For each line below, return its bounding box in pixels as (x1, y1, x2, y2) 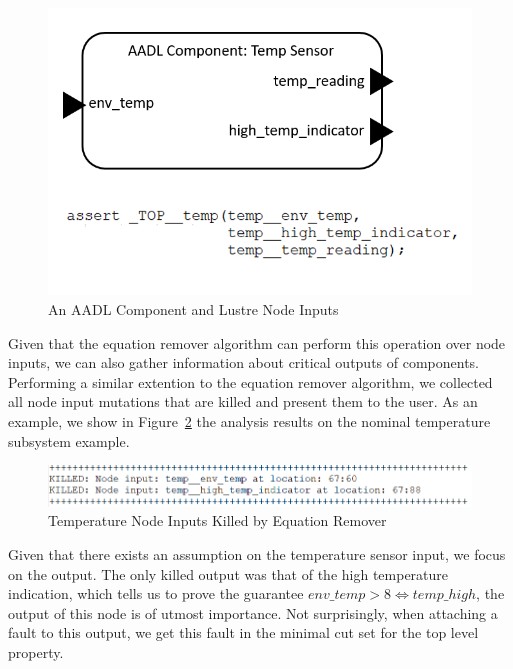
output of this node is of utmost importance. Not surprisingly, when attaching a (8, 602, 498, 623)
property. (8, 641, 64, 662)
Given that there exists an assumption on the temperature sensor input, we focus (8, 544, 506, 564)
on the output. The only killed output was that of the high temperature (8, 563, 449, 584)
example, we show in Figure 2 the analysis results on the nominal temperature (8, 410, 491, 431)
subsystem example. (8, 430, 130, 451)
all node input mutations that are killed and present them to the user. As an (8, 391, 478, 412)
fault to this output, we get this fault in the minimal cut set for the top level (8, 622, 479, 643)
